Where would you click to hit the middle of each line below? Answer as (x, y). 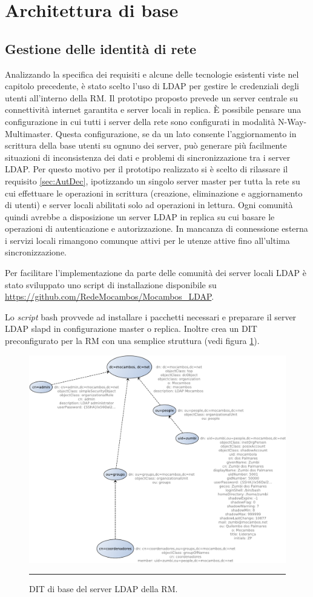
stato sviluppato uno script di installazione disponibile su (111, 284)
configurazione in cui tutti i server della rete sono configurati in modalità (140, 121)
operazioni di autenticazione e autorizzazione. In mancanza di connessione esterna (156, 228)
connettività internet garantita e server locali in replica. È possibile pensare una (153, 110)
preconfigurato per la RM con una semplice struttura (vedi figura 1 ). (132, 341)
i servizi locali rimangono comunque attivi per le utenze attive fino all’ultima (147, 240)
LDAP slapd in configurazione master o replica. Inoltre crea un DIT (131, 329)
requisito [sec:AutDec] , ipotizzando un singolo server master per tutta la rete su (153, 180)
